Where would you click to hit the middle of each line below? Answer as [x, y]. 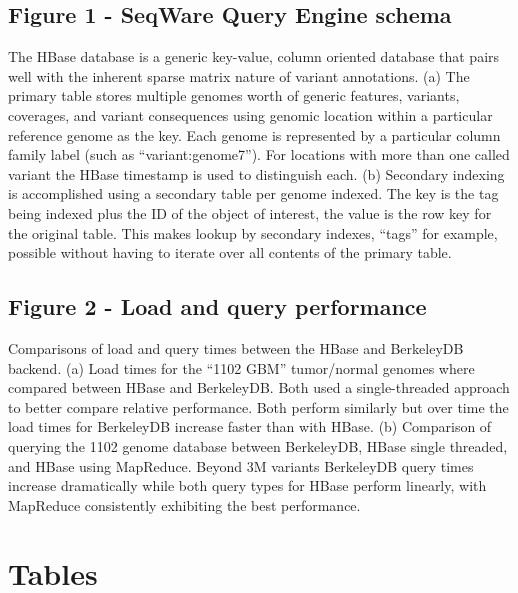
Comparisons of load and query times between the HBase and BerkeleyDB [236, 347]
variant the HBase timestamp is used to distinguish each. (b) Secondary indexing [256, 173]
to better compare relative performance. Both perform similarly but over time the [258, 406]
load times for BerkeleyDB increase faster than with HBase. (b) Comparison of [250, 426]
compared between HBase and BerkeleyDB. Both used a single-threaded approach [259, 387]
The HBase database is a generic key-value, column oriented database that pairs [254, 56]
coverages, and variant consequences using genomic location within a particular [250, 114]
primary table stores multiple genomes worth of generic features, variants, [234, 95]
